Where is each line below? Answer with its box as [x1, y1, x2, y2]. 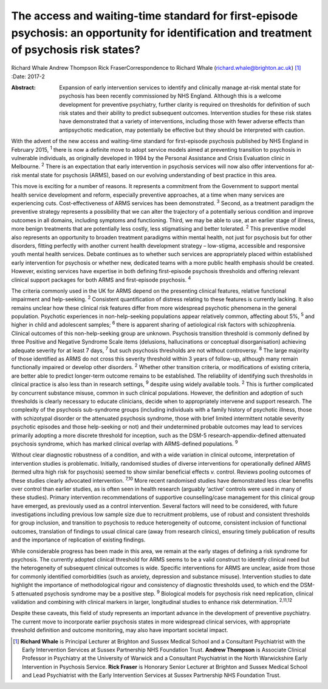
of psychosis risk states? [11, 43, 141, 57]
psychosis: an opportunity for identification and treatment [11, 26, 312, 39]
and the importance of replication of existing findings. [11, 536, 146, 543]
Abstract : [11, 84, 36, 91]
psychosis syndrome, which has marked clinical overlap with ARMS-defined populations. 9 [11, 439, 238, 447]
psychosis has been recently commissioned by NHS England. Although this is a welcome [59, 92, 282, 100]
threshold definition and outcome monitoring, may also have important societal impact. [11, 626, 228, 634]
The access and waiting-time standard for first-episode [11, 9, 298, 22]
